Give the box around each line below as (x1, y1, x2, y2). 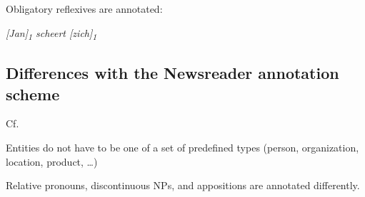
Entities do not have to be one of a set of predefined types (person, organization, (6, 139, 359, 154)
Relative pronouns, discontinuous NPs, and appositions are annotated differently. (6, 178, 360, 193)
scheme (6, 82, 60, 105)
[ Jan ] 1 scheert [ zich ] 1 (6, 25, 97, 42)
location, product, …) (6, 154, 98, 169)
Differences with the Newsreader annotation (6, 62, 339, 84)
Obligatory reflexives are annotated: (6, 1, 163, 16)
